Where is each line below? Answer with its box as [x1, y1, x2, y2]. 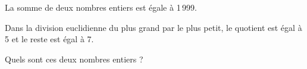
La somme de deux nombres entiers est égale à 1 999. [5, 1, 197, 13]
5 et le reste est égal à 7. [5, 33, 94, 45]
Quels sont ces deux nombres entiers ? [5, 52, 143, 65]
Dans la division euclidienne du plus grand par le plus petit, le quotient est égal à [5, 21, 302, 33]
